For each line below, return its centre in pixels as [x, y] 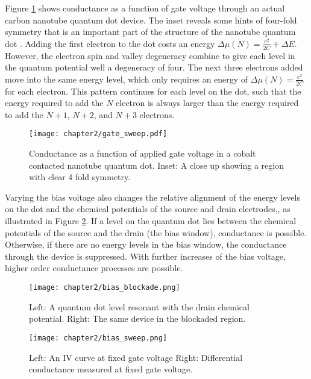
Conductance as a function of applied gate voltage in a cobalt [143, 153]
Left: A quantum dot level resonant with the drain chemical [139, 306]
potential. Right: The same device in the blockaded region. [137, 318]
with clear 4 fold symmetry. [80, 177]
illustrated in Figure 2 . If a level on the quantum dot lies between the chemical [151, 221]
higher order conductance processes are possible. [94, 268]
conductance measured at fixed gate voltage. [111, 369]
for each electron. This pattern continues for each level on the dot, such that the [153, 91]
